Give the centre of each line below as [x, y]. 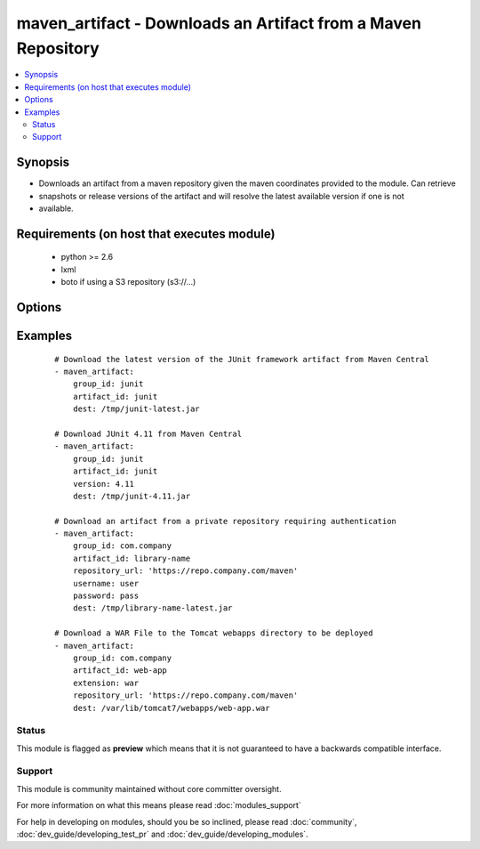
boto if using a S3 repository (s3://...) [128, 282]
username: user [106, 583]
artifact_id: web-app [120, 671]
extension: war [106, 683]
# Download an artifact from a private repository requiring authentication [226, 521]
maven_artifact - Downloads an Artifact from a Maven [219, 23]
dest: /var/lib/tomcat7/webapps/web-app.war [171, 708]
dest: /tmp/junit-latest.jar [136, 409]
